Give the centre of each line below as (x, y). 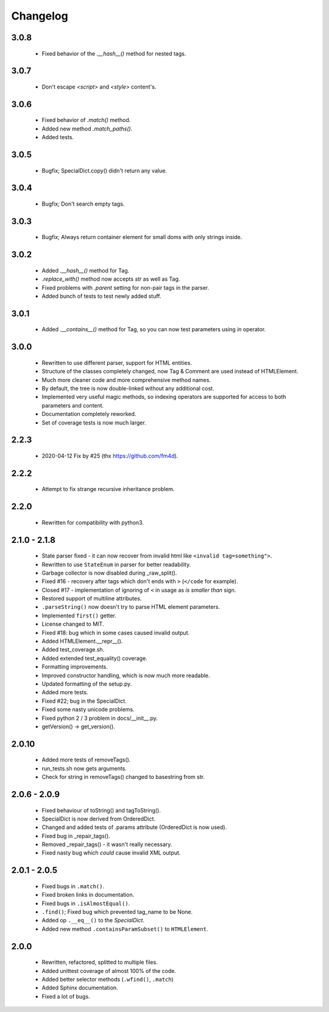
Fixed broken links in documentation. (88, 895)
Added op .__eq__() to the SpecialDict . (93, 920)
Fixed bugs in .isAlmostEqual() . (86, 903)
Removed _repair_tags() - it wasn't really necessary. (107, 844)
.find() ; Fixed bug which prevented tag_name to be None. (117, 912)
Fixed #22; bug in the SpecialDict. (84, 701)
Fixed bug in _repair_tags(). (76, 836)
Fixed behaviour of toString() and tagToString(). (101, 810)
